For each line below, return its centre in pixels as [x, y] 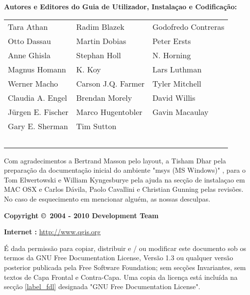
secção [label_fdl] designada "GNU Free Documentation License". [102, 286]
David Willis [174, 97]
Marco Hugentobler [109, 112]
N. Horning [172, 55]
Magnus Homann [37, 69]
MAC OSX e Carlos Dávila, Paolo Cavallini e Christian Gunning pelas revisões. [124, 189]
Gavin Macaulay [180, 112]
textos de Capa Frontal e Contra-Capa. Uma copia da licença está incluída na [121, 277]
